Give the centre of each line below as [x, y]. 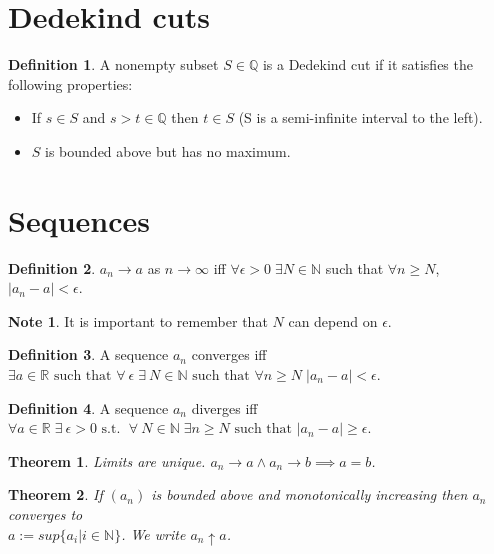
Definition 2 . [52, 267]
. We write [153, 533]
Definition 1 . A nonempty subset [113, 64]
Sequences [79, 219]
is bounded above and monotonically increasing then [309, 494]
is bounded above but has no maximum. [168, 150]
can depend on [333, 320]
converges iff [229, 354]
